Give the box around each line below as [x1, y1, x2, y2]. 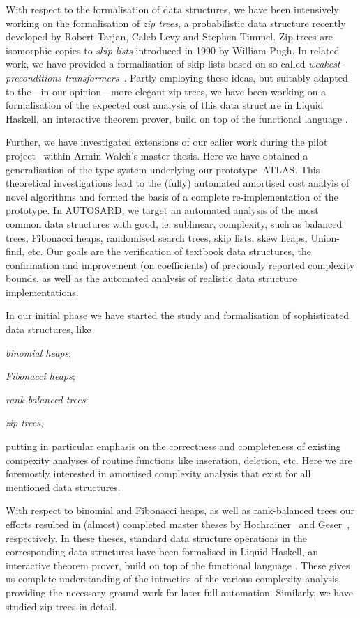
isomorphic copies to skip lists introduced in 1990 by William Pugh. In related [6, 43, 340, 57]
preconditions [6, 70, 61, 84]
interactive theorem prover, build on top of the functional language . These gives [6, 557, 350, 572]
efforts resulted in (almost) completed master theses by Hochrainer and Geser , [6, 517, 350, 531]
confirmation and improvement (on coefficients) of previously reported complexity [6, 257, 355, 272]
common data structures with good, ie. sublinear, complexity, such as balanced [6, 216, 343, 231]
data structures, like [6, 322, 91, 337]
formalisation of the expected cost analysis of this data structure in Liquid [6, 98, 324, 112]
